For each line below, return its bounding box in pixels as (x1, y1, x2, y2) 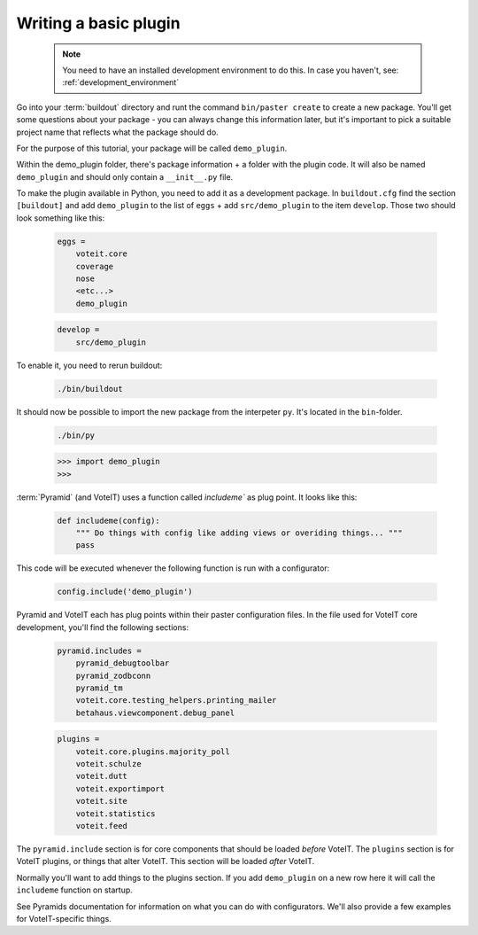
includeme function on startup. (16, 884, 133, 895)
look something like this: (16, 213, 105, 223)
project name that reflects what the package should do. (16, 127, 219, 137)
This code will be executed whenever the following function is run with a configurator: (16, 563, 330, 573)
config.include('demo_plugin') (57, 587, 194, 597)
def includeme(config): (57, 515, 161, 526)
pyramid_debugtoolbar (75, 658, 170, 668)
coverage (75, 261, 114, 271)
